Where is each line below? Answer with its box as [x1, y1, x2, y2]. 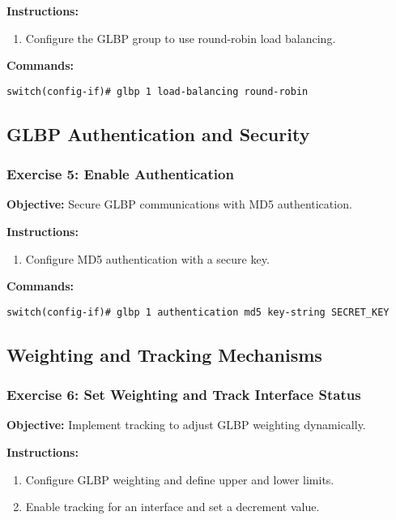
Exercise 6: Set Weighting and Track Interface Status [6, 385, 361, 405]
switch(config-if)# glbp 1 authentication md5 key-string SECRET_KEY [6, 306, 390, 318]
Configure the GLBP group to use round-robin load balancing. [25, 29, 336, 46]
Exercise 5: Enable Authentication [6, 164, 234, 184]
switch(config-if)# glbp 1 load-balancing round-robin [6, 85, 309, 97]
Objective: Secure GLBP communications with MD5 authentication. [6, 196, 352, 213]
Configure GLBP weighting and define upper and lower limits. [25, 471, 334, 488]
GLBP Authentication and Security [6, 121, 310, 146]
